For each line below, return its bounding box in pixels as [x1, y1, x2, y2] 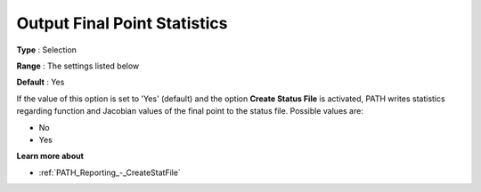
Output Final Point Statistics [16, 13, 228, 33]
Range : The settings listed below [16, 60, 140, 71]
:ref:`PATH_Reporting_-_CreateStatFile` [38, 167, 182, 178]
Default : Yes [16, 76, 65, 88]
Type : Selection [16, 44, 77, 55]
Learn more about [16, 151, 85, 162]
